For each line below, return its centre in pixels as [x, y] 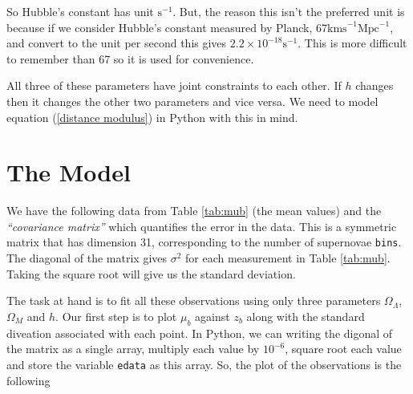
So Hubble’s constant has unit [80, 11]
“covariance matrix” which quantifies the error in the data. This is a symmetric [202, 226]
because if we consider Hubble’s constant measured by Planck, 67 [167, 27]
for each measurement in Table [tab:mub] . [288, 258]
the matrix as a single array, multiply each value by [133, 349]
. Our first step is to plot [116, 316]
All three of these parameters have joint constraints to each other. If [174, 85]
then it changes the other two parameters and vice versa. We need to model [192, 101]
